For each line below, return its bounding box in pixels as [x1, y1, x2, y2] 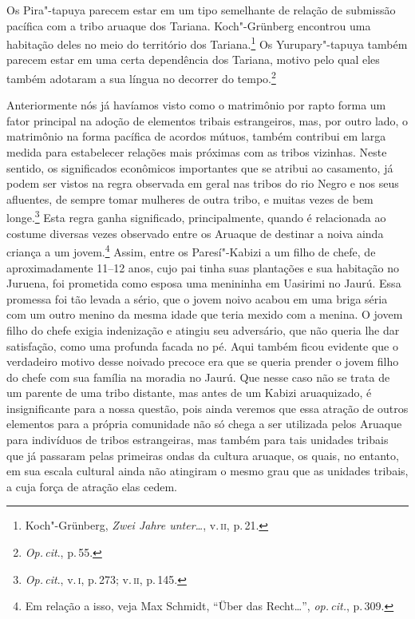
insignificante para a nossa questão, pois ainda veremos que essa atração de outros [6, 399, 409, 416]
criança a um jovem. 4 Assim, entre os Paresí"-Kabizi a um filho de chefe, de [6, 241, 376, 260]
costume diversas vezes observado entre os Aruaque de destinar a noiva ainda [6, 224, 384, 241]
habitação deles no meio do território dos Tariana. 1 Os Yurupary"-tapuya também [6, 34, 408, 52]
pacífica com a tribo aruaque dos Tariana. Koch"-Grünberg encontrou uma [6, 17, 371, 34]
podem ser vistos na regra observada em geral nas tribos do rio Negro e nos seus [6, 175, 399, 192]
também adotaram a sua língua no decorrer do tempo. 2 [6, 68, 276, 86]
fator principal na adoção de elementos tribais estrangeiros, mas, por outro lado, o [6, 112, 409, 129]
